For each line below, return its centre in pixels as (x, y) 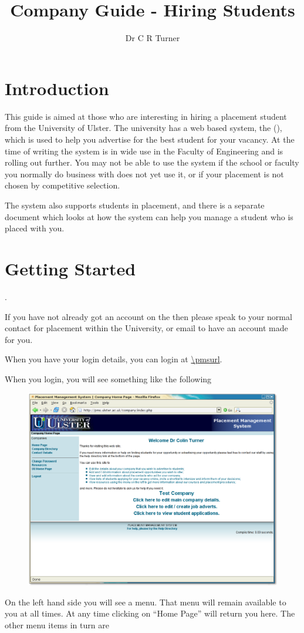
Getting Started (70, 268)
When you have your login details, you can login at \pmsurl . (114, 359)
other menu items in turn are (57, 624)
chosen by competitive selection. (63, 185)
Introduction (57, 88)
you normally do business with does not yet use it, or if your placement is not (144, 174)
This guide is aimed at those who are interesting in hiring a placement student (146, 116)
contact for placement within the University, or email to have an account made (146, 328)
